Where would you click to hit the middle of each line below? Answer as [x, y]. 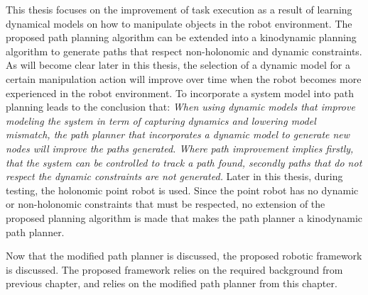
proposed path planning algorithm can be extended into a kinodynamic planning [181, 37]
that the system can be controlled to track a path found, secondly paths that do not [184, 162]
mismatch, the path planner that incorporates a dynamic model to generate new [178, 134]
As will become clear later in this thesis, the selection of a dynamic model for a [178, 65]
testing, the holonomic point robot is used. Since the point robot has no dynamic [182, 190]
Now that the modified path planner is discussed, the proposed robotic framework [184, 256]
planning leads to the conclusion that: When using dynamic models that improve [180, 107]
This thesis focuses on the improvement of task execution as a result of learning [179, 9]
